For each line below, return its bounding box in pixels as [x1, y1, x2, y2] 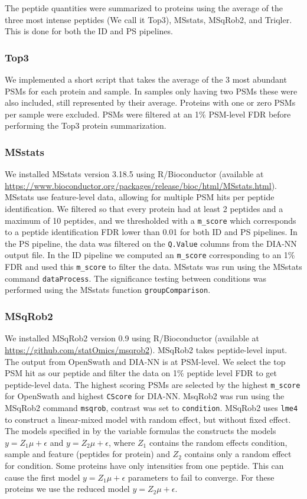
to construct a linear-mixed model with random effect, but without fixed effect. [5, 413, 291, 425]
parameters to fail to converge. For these [128, 471, 275, 483]
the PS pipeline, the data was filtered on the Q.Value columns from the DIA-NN [5, 237, 297, 249]
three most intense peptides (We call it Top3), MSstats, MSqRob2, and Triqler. [5, 13, 292, 25]
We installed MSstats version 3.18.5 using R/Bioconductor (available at [5, 168, 264, 180]
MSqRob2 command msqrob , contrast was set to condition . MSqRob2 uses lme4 [5, 402, 298, 413]
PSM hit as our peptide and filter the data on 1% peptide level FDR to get [5, 367, 277, 379]
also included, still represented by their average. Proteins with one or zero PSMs [5, 96, 296, 109]
